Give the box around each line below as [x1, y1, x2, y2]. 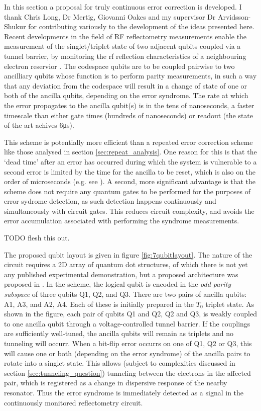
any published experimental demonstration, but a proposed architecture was [4, 269, 238, 279]
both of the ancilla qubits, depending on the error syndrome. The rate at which [4, 90, 248, 101]
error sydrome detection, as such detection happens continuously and [4, 196, 216, 206]
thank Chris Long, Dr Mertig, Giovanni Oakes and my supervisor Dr [4, 11, 216, 22]
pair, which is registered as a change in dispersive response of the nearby [4, 377, 227, 388]
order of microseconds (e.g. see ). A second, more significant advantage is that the [4, 176, 256, 187]
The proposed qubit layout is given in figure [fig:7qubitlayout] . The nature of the [4, 249, 252, 260]
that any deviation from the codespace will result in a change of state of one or [4, 80, 247, 91]
